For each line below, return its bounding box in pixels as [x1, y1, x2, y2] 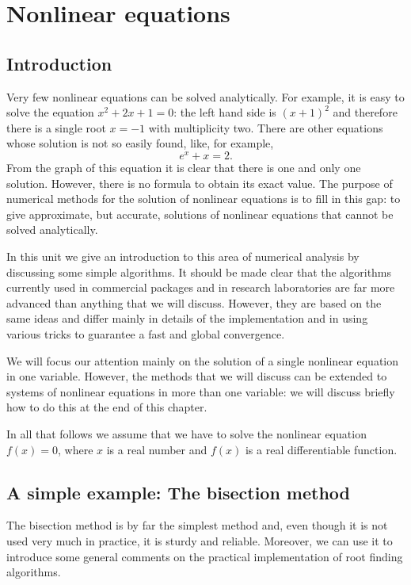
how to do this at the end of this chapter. [6, 399, 207, 415]
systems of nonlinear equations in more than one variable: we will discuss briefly [6, 383, 395, 400]
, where [58, 441, 93, 457]
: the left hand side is [173, 104, 276, 120]
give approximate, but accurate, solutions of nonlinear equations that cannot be [6, 205, 394, 222]
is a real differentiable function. [245, 441, 398, 457]
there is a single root [6, 119, 106, 136]
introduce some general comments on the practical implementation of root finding [6, 548, 403, 564]
